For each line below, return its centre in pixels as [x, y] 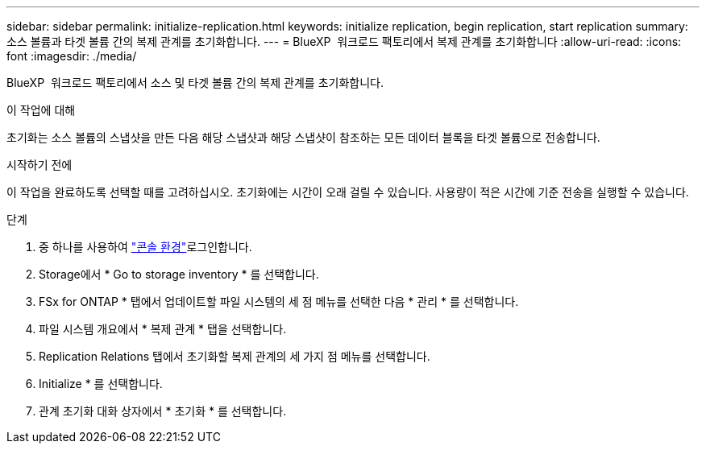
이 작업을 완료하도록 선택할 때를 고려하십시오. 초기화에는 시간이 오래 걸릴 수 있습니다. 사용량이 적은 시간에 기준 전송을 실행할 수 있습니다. [348, 192]
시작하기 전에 [39, 165]
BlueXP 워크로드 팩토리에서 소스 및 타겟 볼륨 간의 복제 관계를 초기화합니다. [195, 83]
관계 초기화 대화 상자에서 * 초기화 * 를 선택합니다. [163, 411]
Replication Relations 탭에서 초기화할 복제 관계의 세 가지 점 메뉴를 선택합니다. [235, 356]
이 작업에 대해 [41, 110]
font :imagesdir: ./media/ [72, 56]
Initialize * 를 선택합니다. [101, 384]
